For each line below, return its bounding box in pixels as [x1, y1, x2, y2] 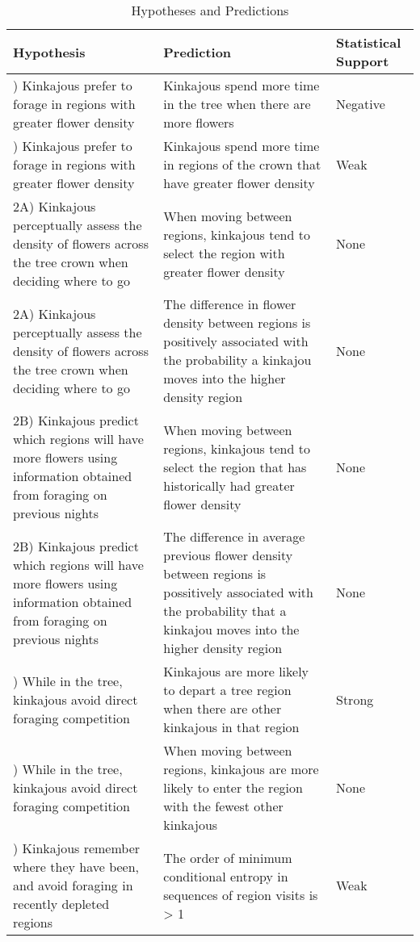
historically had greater [163, 475, 295, 495]
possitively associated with [163, 583, 313, 601]
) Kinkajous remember [13, 839, 141, 857]
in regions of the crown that [163, 155, 321, 174]
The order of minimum [163, 848, 292, 867]
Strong [335, 689, 374, 709]
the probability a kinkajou [163, 350, 312, 369]
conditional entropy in [163, 866, 288, 885]
